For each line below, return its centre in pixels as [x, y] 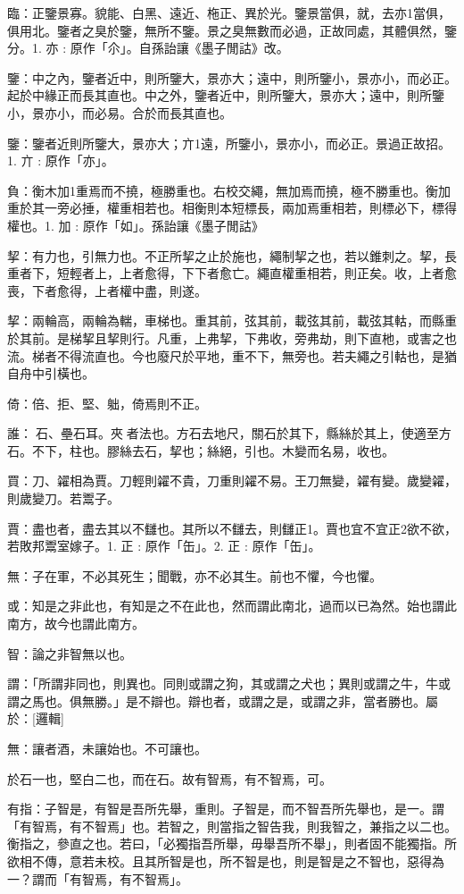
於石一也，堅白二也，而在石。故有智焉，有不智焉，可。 [170, 778]
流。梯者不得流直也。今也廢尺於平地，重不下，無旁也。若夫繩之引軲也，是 [226, 355]
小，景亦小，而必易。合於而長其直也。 [120, 112]
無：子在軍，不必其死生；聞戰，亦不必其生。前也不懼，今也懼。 [195, 575]
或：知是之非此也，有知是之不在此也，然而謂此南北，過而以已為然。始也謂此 [232, 606]
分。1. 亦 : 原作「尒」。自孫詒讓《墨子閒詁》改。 [148, 48]
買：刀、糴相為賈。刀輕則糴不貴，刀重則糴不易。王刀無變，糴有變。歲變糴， [232, 481]
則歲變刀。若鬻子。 [63, 498]
